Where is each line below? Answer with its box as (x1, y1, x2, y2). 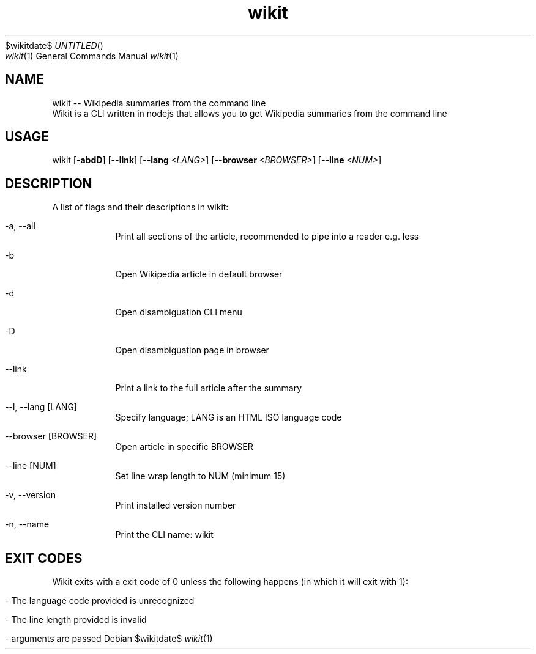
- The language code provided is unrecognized (5, 595, 195, 606)
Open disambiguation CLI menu (115, 307, 242, 318)
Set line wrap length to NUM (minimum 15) (115, 471, 286, 482)
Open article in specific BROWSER (115, 441, 253, 452)
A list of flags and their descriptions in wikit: (52, 202, 229, 213)
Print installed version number (115, 500, 236, 511)
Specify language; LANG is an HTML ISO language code (115, 412, 342, 423)
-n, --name (5, 519, 50, 530)
